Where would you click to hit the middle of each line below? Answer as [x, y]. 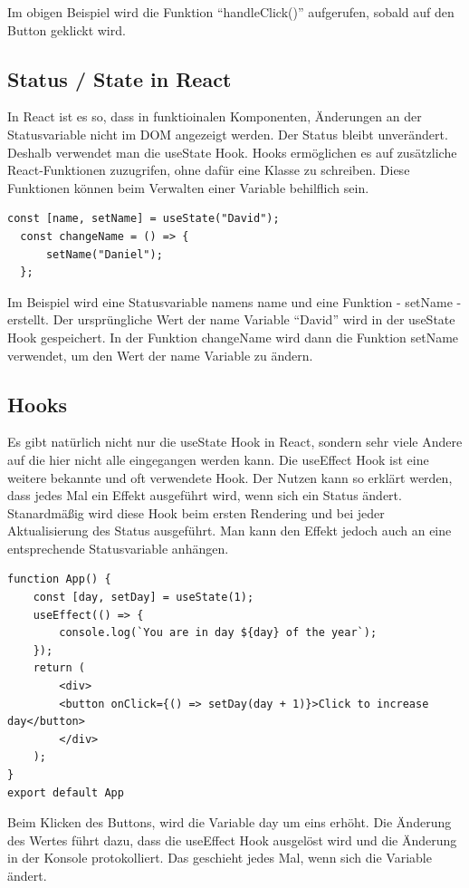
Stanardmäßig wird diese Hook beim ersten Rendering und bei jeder [196, 512]
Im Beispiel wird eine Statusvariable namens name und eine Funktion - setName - [234, 301]
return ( [59, 668]
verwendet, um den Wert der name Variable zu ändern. [160, 355]
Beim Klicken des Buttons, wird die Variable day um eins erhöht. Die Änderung [230, 822]
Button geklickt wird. [67, 29]
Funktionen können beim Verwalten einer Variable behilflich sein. [188, 187]
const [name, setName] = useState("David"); [144, 219]
